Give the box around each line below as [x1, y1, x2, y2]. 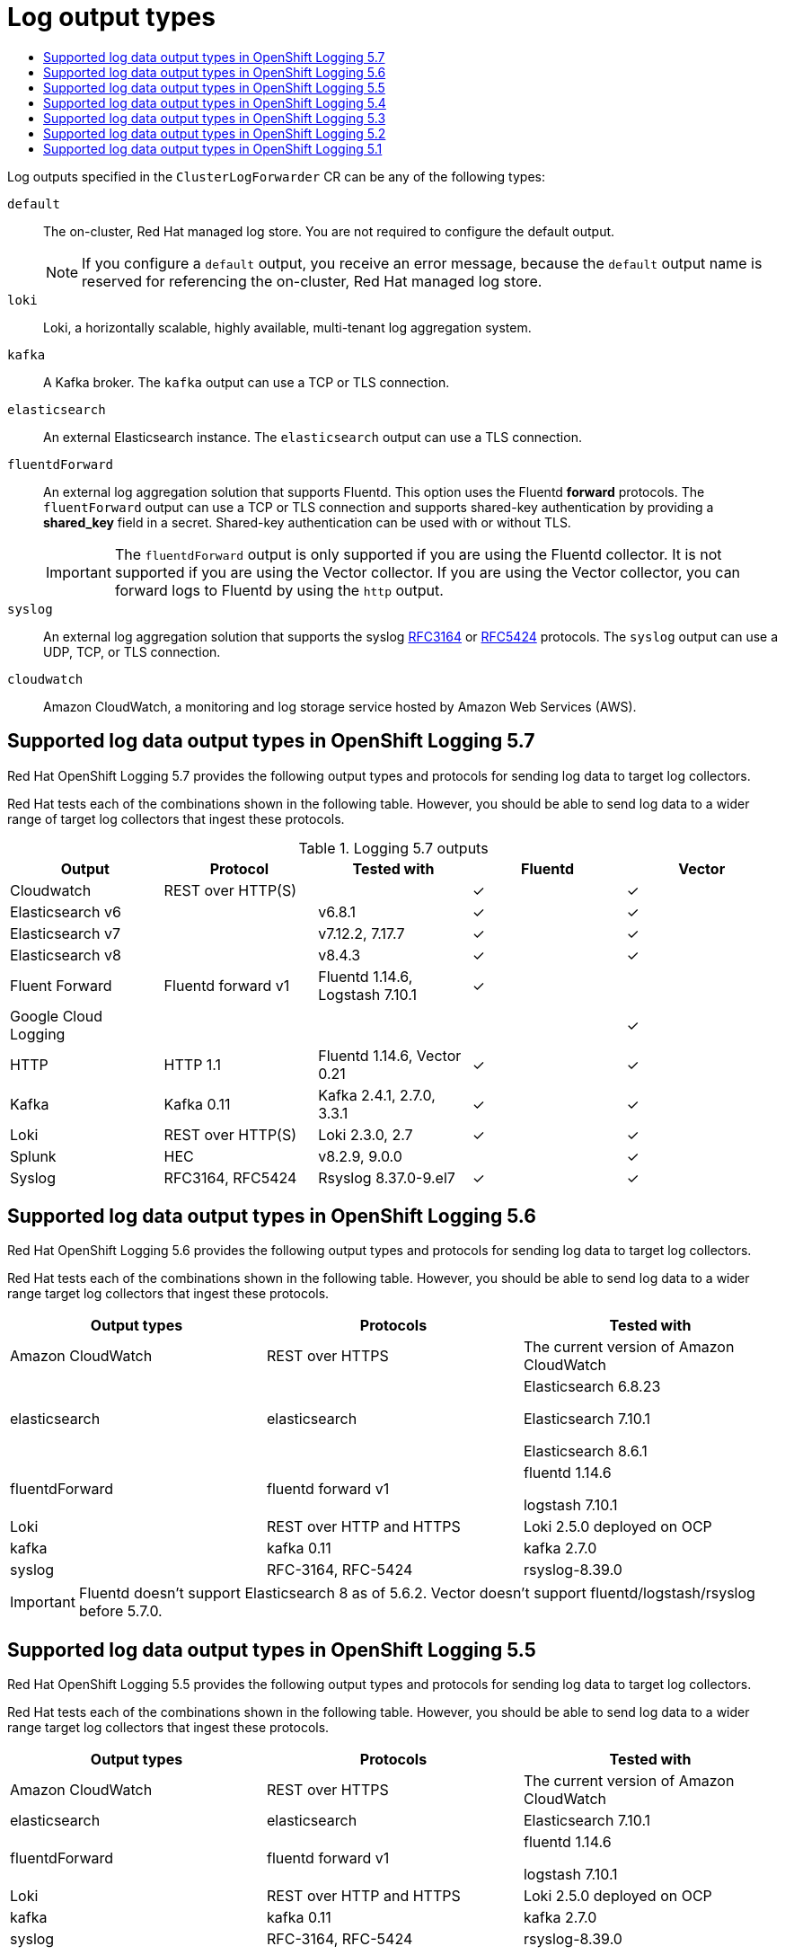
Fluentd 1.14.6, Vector [318, 1046, 462, 1065]
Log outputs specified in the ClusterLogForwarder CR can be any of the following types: [7, 168, 545, 184]
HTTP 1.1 [163, 1055, 222, 1074]
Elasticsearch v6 [10, 902, 121, 921]
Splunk [10, 1146, 57, 1165]
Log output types [7, 2, 216, 32]
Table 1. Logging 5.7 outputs [298, 838, 489, 857]
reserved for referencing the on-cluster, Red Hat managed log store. [82, 271, 542, 290]
